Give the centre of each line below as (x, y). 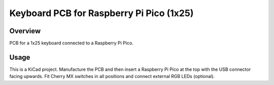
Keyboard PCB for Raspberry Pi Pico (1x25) (101, 13)
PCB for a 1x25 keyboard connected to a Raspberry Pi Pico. (72, 43)
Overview (25, 31)
